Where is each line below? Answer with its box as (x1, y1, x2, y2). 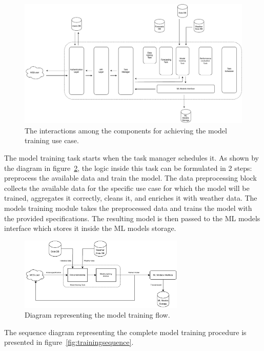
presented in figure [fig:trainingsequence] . (4, 337, 134, 347)
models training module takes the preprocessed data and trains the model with (4, 203, 252, 213)
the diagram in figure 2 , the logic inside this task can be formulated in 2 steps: (4, 162, 252, 173)
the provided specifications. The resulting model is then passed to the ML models (4, 212, 260, 223)
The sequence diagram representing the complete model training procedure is (4, 326, 247, 337)
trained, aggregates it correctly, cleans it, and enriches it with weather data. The (4, 192, 257, 203)
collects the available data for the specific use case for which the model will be (4, 182, 250, 193)
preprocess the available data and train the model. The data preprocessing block (4, 172, 257, 183)
